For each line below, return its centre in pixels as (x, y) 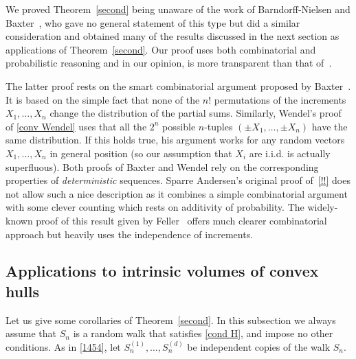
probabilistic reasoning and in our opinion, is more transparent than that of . (169, 63)
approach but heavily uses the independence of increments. (130, 234)
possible (179, 126)
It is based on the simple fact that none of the (103, 99)
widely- (323, 207)
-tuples (219, 126)
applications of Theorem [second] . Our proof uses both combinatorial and (161, 49)
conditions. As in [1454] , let (63, 346)
